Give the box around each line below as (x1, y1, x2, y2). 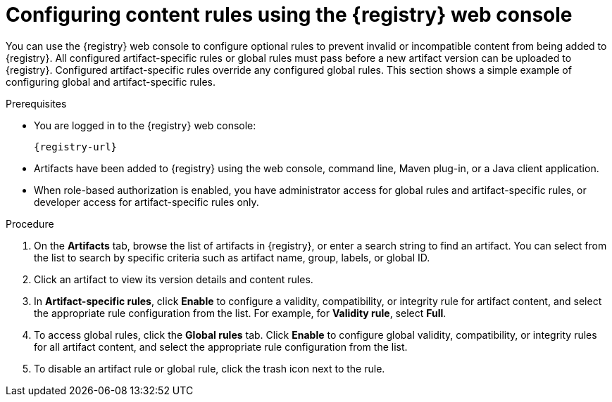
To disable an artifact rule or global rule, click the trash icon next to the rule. (34, 362, 385, 375)
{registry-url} (34, 141, 118, 153)
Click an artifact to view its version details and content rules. (34, 273, 313, 285)
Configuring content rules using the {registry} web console (6, 3, 573, 27)
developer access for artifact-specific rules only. (34, 195, 259, 208)
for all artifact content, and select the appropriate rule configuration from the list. (34, 340, 408, 353)
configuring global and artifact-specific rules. (6, 75, 216, 88)
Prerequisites (6, 97, 67, 110)
